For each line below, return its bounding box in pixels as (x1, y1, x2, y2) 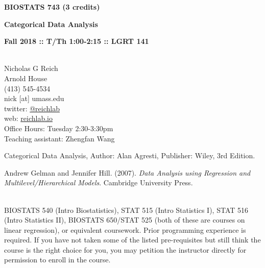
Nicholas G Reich (4, 63, 58, 74)
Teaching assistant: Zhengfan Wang (4, 133, 115, 143)
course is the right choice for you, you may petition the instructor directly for (4, 244, 247, 255)
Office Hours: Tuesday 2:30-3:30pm (4, 123, 113, 133)
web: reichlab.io (4, 113, 53, 124)
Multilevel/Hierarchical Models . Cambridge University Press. (4, 177, 193, 188)
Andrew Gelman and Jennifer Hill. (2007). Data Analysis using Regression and (4, 167, 251, 178)
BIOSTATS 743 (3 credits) (4, 2, 100, 12)
